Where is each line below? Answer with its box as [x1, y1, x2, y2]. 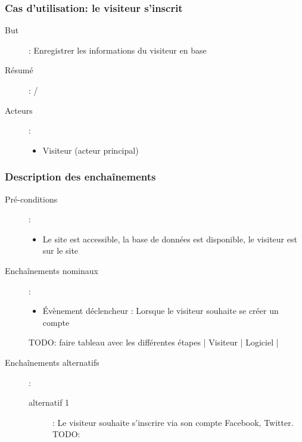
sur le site [42, 244, 79, 257]
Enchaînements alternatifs [5, 356, 99, 368]
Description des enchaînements [5, 169, 156, 184]
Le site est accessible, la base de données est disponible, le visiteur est [42, 232, 297, 245]
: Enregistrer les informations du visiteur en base [29, 43, 207, 56]
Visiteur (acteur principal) [42, 144, 139, 156]
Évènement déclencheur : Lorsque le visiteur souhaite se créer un [42, 304, 279, 317]
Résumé [5, 64, 33, 76]
